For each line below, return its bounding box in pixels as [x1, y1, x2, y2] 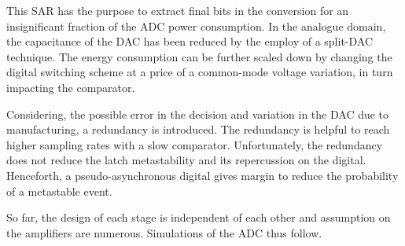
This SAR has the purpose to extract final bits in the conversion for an [6, 2, 349, 18]
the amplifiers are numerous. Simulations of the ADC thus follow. [6, 224, 322, 240]
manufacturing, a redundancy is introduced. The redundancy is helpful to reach [6, 121, 390, 138]
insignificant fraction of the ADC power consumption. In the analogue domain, [6, 17, 386, 34]
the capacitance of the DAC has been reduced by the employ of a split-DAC [6, 33, 374, 50]
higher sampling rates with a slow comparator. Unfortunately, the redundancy [6, 136, 383, 152]
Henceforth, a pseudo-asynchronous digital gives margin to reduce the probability [6, 167, 399, 183]
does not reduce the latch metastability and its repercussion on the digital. [6, 152, 366, 168]
